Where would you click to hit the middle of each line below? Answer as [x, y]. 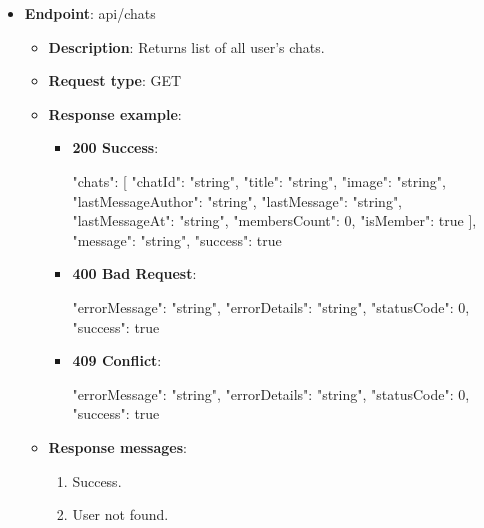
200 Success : [115, 147]
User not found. [120, 514]
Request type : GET [115, 80]
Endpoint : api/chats [90, 13]
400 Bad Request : [134, 273]
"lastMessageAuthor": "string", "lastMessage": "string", [237, 200]
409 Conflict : [117, 360]
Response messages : [117, 446]
